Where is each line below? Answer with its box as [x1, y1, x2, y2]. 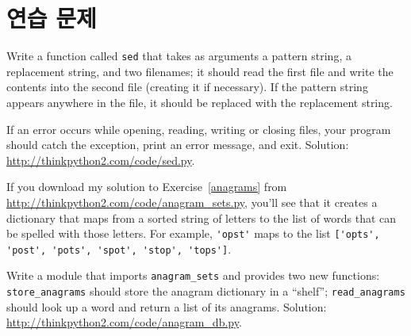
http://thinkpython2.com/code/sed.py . [6, 151, 195, 168]
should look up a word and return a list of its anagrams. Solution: [6, 298, 327, 315]
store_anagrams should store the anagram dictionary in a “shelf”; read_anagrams [6, 283, 405, 300]
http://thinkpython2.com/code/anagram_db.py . [6, 314, 242, 330]
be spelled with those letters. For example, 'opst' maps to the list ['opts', [6, 225, 380, 242]
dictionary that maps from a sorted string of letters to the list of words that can [6, 209, 397, 226]
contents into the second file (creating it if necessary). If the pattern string [6, 78, 368, 95]
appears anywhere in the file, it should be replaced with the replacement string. [6, 94, 393, 110]
